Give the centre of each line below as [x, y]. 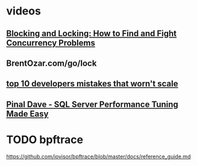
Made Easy [27, 114]
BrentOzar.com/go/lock [52, 63]
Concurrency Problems [51, 43]
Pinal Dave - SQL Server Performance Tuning [92, 104]
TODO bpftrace [45, 139]
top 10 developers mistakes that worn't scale [92, 84]
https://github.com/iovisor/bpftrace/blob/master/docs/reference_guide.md [98, 156]
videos [23, 11]
